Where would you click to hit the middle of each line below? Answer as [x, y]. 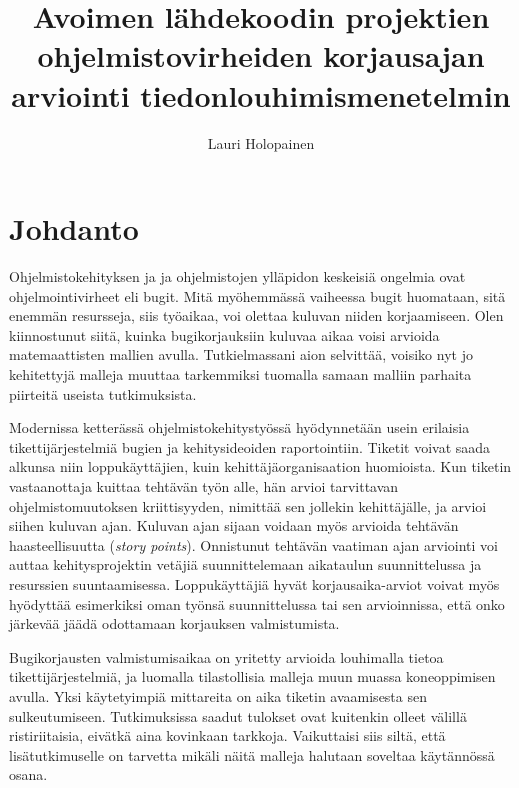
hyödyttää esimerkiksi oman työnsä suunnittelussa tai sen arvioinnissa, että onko [257, 603]
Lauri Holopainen [261, 142]
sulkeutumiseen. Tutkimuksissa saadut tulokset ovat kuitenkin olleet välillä [238, 715]
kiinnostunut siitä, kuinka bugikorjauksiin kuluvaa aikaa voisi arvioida [224, 334]
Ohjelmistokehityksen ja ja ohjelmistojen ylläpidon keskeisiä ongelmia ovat [237, 276]
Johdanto [74, 228]
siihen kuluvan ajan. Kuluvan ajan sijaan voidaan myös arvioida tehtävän [234, 525]
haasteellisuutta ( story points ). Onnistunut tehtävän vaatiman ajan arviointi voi [254, 544]
